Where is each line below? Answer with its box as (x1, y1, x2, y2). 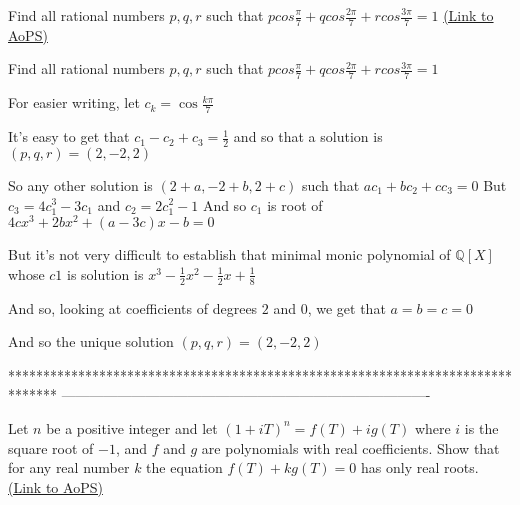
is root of (267, 194, 323, 215)
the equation (146, 457, 223, 478)
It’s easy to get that (8, 126, 130, 147)
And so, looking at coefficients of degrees (8, 297, 258, 318)
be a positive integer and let (46, 417, 218, 438)
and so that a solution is (233, 126, 383, 147)
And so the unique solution (8, 331, 174, 352)
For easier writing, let (8, 92, 140, 113)
